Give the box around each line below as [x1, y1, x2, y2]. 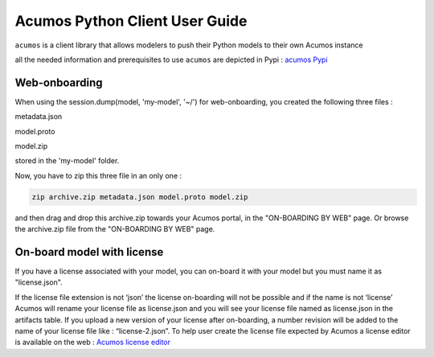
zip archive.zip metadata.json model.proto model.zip [31, 192, 248, 201]
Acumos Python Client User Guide [14, 12, 248, 30]
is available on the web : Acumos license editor [14, 338, 171, 347]
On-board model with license [14, 245, 164, 259]
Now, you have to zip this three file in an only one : [14, 170, 182, 180]
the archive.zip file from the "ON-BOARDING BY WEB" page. [14, 224, 215, 234]
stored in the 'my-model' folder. [14, 156, 120, 166]
